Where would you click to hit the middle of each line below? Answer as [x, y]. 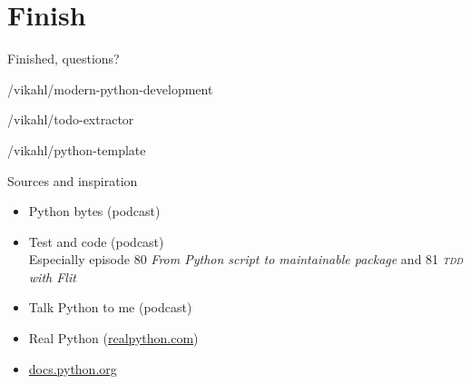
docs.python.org [73, 368]
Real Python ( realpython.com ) [113, 338]
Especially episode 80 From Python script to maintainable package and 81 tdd [246, 259]
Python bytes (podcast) [94, 211]
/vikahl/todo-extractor [71, 119]
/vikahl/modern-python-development [110, 89]
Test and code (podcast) [96, 241]
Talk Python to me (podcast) [110, 307]
